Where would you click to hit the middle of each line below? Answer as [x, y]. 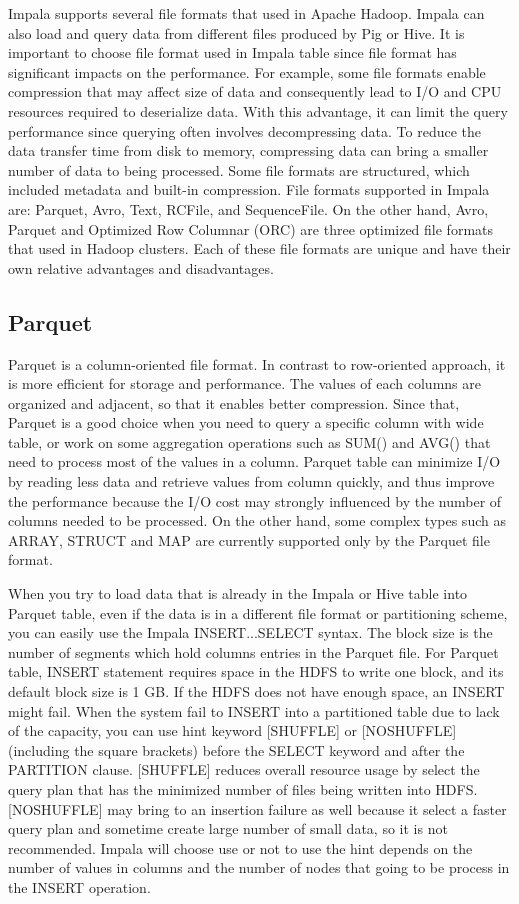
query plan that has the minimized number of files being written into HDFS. [243, 788]
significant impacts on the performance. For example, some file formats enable [247, 71]
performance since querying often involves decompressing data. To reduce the [244, 130]
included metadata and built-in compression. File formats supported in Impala [249, 189]
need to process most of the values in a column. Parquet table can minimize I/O [254, 461]
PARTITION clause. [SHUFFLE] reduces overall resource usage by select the [244, 769]
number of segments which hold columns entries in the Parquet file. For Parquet [253, 651]
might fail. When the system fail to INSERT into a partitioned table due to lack [254, 710]
